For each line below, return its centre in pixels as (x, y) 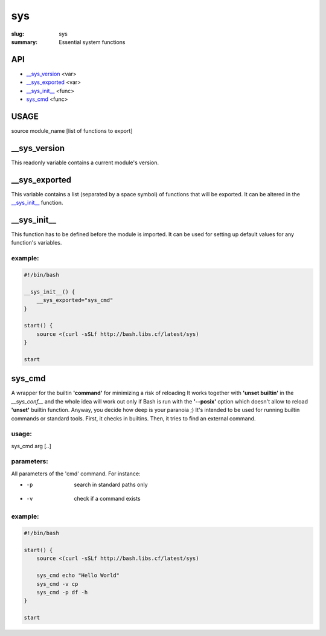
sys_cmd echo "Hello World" (78, 576)
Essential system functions (92, 42)
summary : (24, 42)
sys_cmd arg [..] (31, 446)
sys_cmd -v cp (57, 584)
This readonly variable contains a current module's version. (85, 162)
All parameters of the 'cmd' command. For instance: (76, 474)
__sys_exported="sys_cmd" (75, 300)
